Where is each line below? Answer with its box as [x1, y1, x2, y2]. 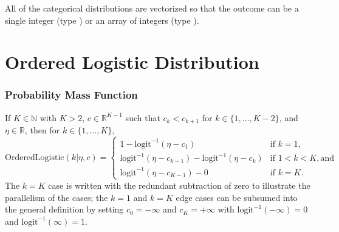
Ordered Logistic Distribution [5, 49, 259, 74]
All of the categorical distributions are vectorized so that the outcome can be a [5, 2, 299, 14]
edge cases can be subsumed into [176, 191, 298, 203]
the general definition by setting [5, 203, 124, 216]
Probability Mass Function [5, 87, 138, 102]
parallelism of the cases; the [5, 191, 108, 203]
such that [125, 111, 160, 124]
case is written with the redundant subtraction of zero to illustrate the [48, 178, 310, 191]
